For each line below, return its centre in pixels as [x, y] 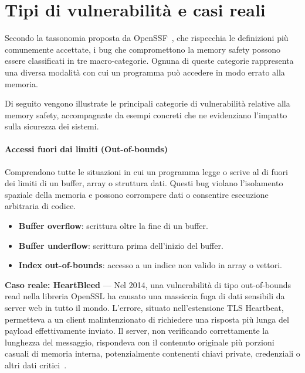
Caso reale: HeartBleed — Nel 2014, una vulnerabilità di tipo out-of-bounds [148, 284]
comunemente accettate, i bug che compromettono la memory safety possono [143, 49]
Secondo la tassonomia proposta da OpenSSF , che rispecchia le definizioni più [147, 38]
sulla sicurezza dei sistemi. [52, 126]
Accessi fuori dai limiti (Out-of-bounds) [86, 149]
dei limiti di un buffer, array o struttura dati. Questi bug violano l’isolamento [144, 183]
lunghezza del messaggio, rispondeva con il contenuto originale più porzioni [140, 342]
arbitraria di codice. [40, 206]
